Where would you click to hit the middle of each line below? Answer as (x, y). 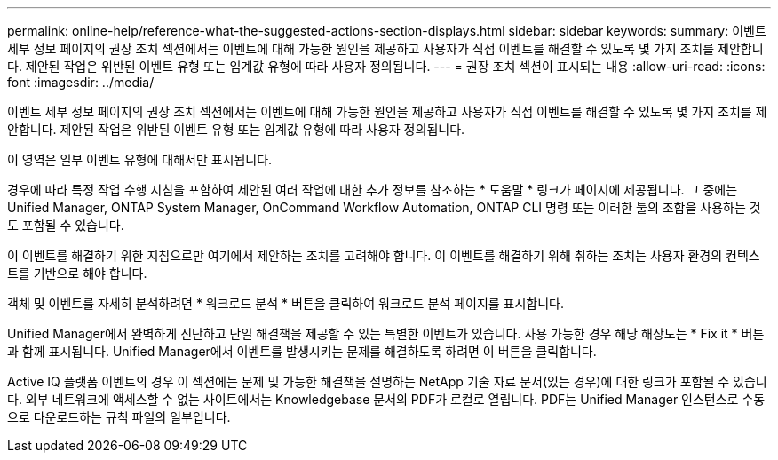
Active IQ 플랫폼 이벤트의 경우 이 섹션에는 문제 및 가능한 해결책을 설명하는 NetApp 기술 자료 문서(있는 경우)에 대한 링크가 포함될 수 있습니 (387, 381)
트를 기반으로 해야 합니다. (77, 273)
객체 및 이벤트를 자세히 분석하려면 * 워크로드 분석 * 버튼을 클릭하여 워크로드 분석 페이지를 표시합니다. (286, 303)
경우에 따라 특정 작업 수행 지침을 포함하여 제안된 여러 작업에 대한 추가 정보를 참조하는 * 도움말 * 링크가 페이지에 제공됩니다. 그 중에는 (373, 190)
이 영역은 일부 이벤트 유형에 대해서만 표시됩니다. (140, 159)
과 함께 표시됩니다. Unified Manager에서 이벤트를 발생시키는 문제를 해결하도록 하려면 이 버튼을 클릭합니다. (302, 351)
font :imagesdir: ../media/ (81, 82)
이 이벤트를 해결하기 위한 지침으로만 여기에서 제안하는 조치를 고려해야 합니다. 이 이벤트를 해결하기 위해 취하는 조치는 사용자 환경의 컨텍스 (384, 255)
